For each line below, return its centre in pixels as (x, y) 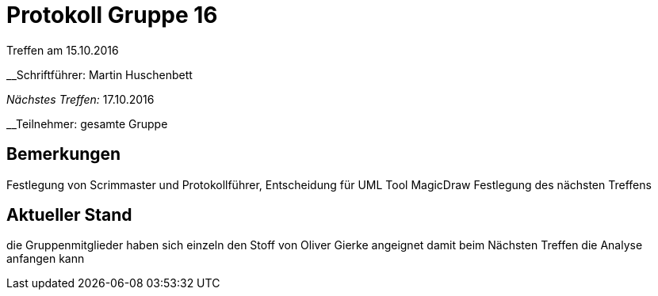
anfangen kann (46, 259)
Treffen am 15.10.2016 (63, 50)
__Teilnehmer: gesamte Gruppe (87, 123)
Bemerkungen (64, 154)
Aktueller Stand (69, 215)
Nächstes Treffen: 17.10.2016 (80, 99)
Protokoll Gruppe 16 (112, 15)
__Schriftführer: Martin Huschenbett (99, 74)
